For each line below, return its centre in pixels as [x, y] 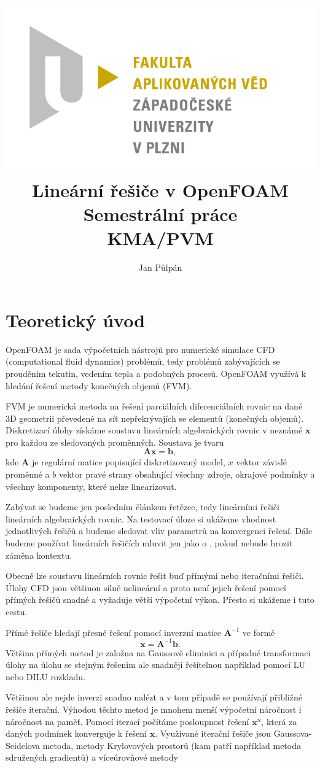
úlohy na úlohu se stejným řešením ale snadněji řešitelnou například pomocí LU [155, 665]
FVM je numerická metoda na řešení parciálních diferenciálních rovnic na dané [154, 406]
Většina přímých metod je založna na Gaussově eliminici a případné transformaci [158, 652]
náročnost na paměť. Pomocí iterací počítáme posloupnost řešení [127, 721]
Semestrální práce [160, 214]
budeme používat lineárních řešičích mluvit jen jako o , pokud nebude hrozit [149, 543]
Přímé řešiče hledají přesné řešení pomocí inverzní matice [113, 632]
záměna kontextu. [39, 555]
